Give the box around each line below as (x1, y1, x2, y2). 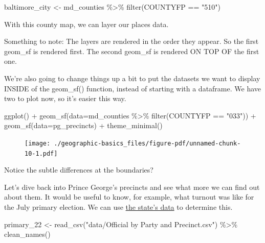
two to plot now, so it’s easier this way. (4, 93, 126, 104)
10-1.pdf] (25, 150, 58, 157)
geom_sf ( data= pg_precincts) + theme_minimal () (4, 120, 163, 131)
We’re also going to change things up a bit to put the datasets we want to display (4, 72, 260, 83)
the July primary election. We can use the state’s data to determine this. (4, 202, 233, 212)
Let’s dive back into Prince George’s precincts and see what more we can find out (4, 181, 260, 192)
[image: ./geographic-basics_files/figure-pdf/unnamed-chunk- (25, 139, 241, 147)
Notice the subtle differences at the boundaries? (4, 164, 153, 175)
